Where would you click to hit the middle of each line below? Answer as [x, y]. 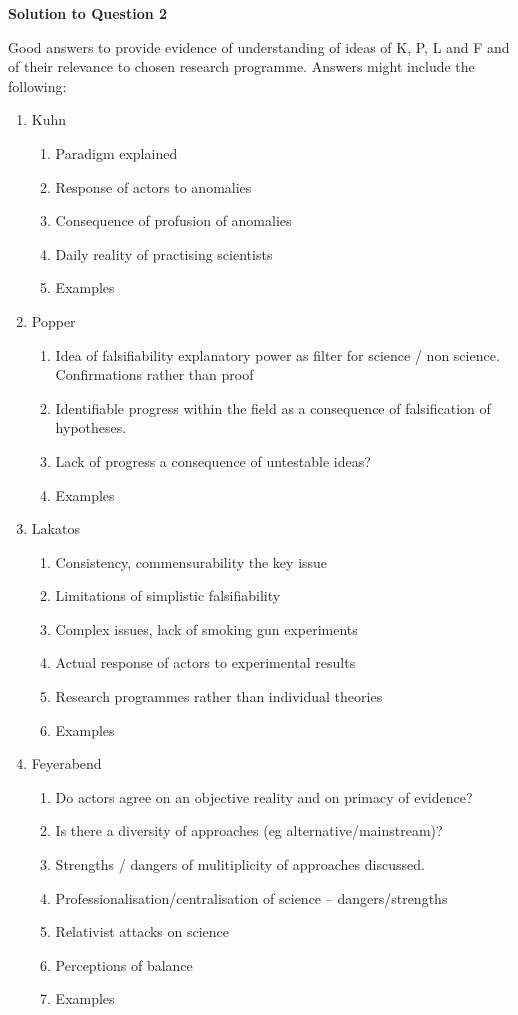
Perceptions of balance [124, 964]
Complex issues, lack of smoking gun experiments [206, 628]
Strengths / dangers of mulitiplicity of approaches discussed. [240, 864]
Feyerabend [66, 763]
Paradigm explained [116, 152]
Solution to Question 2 [88, 13]
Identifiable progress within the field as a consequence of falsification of [273, 407]
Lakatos [55, 528]
